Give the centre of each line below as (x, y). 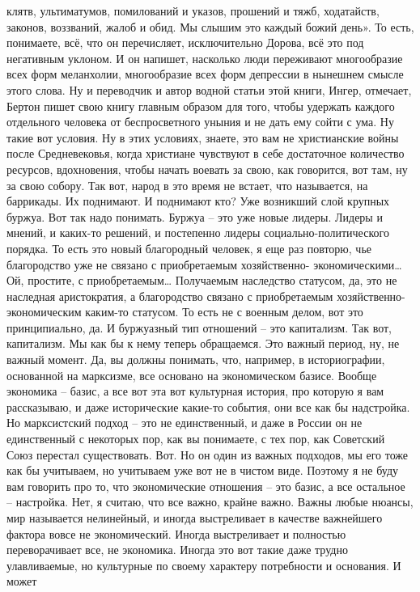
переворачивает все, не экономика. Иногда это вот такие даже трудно (177, 550)
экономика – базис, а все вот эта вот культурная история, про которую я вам (195, 391)
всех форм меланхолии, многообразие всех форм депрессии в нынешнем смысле (205, 74)
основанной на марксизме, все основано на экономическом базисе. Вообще (192, 375)
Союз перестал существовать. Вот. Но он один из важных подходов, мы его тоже (208, 454)
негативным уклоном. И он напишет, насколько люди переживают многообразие (205, 58)
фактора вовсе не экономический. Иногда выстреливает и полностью (176, 533)
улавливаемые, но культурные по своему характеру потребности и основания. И (204, 565)
